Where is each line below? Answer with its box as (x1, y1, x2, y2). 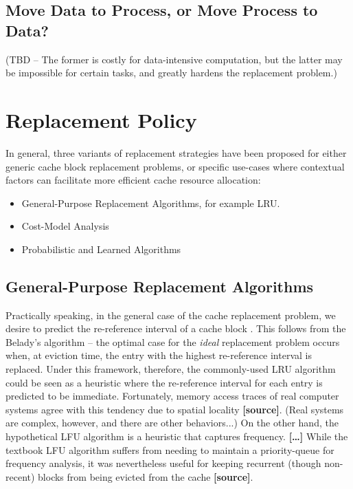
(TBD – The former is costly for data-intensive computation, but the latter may (5, 52, 343, 66)
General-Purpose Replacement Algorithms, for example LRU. (21, 195, 280, 210)
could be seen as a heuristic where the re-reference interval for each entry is (5, 375, 323, 389)
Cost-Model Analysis (21, 219, 109, 233)
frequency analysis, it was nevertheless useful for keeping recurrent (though (5, 456, 321, 470)
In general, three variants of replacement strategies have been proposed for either (5, 145, 347, 160)
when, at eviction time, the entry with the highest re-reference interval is (5, 348, 312, 362)
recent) (5, 469, 35, 483)
